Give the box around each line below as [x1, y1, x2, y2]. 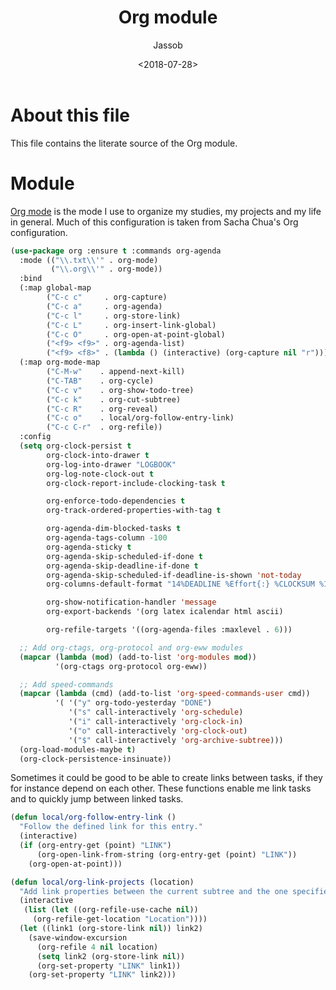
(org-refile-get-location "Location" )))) [32, 914, 208, 925]
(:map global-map [19, 283, 92, 293]
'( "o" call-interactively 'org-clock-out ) [68, 726, 248, 736]
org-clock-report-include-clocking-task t [46, 478, 226, 488]
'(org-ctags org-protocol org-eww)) [54, 661, 208, 671]
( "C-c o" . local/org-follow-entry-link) [46, 413, 235, 423]
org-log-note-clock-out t [46, 469, 155, 479]
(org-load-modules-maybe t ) [19, 744, 137, 755]
